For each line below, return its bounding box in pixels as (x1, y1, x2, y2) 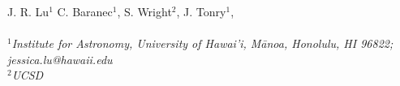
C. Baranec (57, 3, 113, 19)
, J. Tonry (176, 3, 226, 19)
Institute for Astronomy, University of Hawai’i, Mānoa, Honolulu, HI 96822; (11, 35, 394, 52)
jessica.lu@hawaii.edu (7, 50, 113, 67)
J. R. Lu (7, 3, 49, 19)
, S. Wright (117, 3, 172, 19)
